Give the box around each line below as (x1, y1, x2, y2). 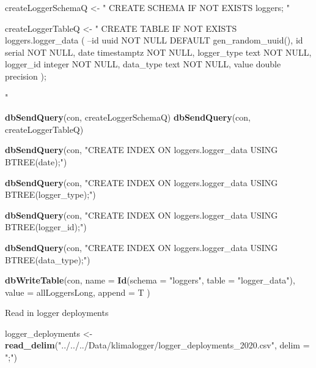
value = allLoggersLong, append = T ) (5, 285, 150, 298)
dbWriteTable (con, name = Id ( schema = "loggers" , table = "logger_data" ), (5, 274, 295, 287)
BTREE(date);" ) (5, 155, 67, 168)
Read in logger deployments (5, 306, 109, 319)
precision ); (5, 69, 46, 82)
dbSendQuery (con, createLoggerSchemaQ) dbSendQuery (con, (5, 111, 251, 124)
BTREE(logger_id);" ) (5, 220, 87, 233)
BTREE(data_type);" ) (5, 253, 90, 266)
